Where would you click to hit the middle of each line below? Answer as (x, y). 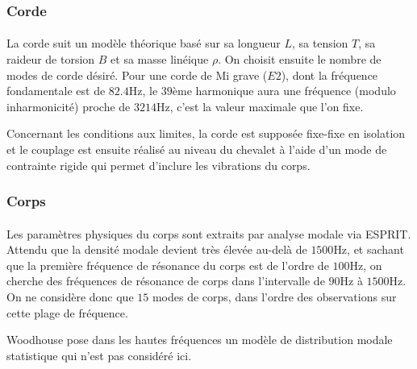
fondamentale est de (56, 91)
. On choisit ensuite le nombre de (300, 59)
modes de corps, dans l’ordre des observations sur (274, 296)
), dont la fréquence (329, 75)
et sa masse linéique (160, 59)
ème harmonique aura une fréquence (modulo (284, 91)
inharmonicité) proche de (69, 106)
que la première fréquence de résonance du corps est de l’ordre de (168, 265)
